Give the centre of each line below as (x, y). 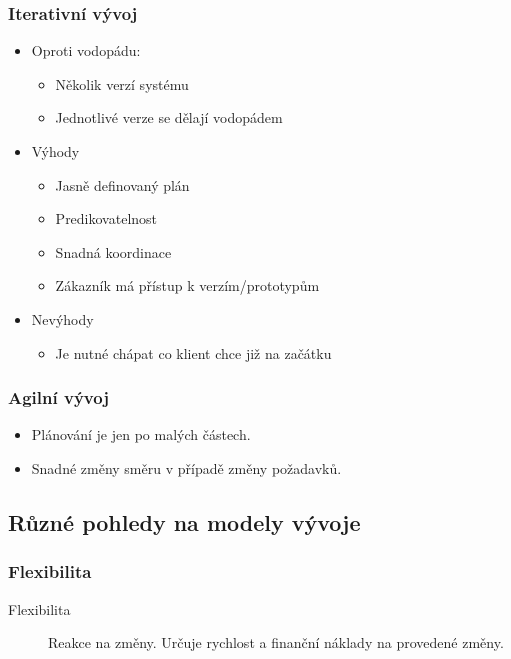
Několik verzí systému (122, 83)
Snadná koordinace (113, 251)
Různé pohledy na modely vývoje (184, 521)
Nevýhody (62, 318)
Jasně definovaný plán (122, 184)
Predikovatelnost (106, 218)
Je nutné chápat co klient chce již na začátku (193, 352)
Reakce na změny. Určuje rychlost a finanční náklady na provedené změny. (276, 642)
